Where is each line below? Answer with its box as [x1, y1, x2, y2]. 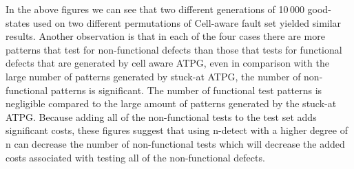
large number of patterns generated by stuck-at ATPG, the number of [6, 69, 301, 83]
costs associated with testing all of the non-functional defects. [6, 150, 265, 164]
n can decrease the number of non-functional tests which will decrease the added [6, 136, 345, 150]
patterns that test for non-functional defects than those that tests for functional [6, 42, 342, 56]
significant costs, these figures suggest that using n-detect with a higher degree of [6, 123, 348, 137]
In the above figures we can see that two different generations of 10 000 [6, 2, 304, 16]
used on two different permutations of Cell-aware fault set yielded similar [32, 15, 342, 30]
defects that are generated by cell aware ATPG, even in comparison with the [6, 56, 329, 70]
